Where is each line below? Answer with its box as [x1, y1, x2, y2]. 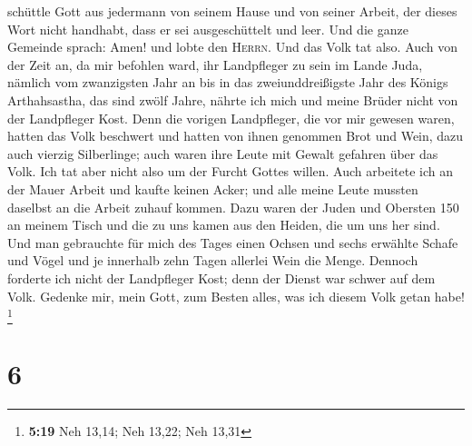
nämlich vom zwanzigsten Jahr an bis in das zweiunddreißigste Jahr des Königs [7, 73, 448, 92]
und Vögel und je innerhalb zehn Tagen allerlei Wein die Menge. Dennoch [7, 251, 418, 270]
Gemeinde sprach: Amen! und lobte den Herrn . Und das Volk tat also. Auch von [7, 37, 458, 56]
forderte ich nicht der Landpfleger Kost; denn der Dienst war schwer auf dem [7, 268, 436, 287]
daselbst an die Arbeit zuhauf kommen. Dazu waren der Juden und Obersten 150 [7, 197, 459, 216]
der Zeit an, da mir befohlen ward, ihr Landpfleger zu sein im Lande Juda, [7, 55, 423, 74]
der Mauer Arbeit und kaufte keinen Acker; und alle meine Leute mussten [7, 179, 418, 198]
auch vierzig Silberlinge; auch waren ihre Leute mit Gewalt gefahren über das [7, 144, 438, 163]
